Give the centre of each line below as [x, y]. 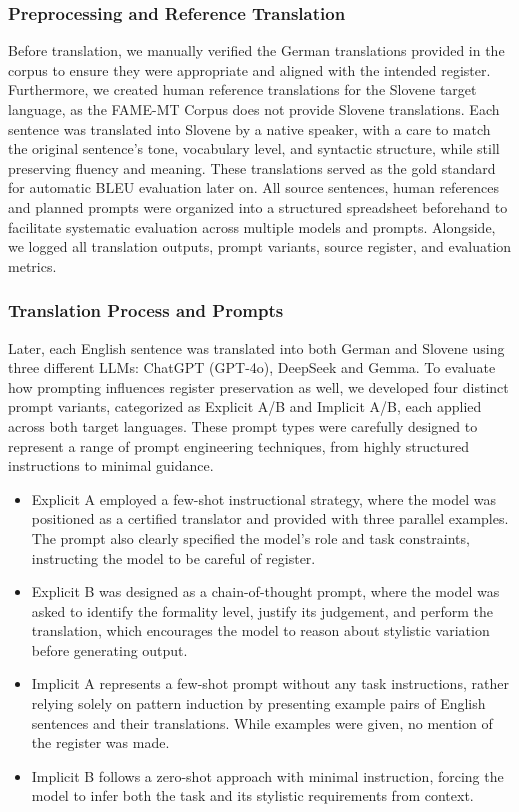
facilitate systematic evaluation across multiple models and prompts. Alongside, [252, 226]
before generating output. [109, 649]
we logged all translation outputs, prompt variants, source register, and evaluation [260, 246]
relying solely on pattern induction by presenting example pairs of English [258, 703]
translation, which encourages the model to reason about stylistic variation [260, 630]
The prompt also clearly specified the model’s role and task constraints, [250, 537]
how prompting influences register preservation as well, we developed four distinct [258, 386]
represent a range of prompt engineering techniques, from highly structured [239, 445]
